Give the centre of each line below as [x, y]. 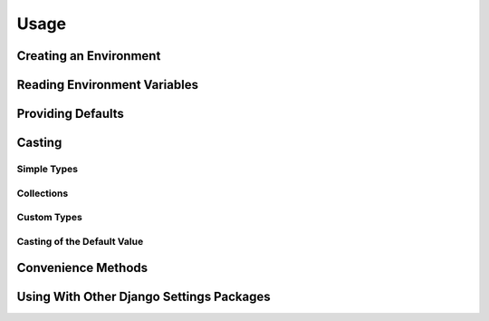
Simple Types [48, 169]
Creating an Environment [89, 56]
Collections [43, 193]
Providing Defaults [70, 114]
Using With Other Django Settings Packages [144, 297]
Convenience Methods [82, 268]
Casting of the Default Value [80, 241]
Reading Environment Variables [108, 85]
